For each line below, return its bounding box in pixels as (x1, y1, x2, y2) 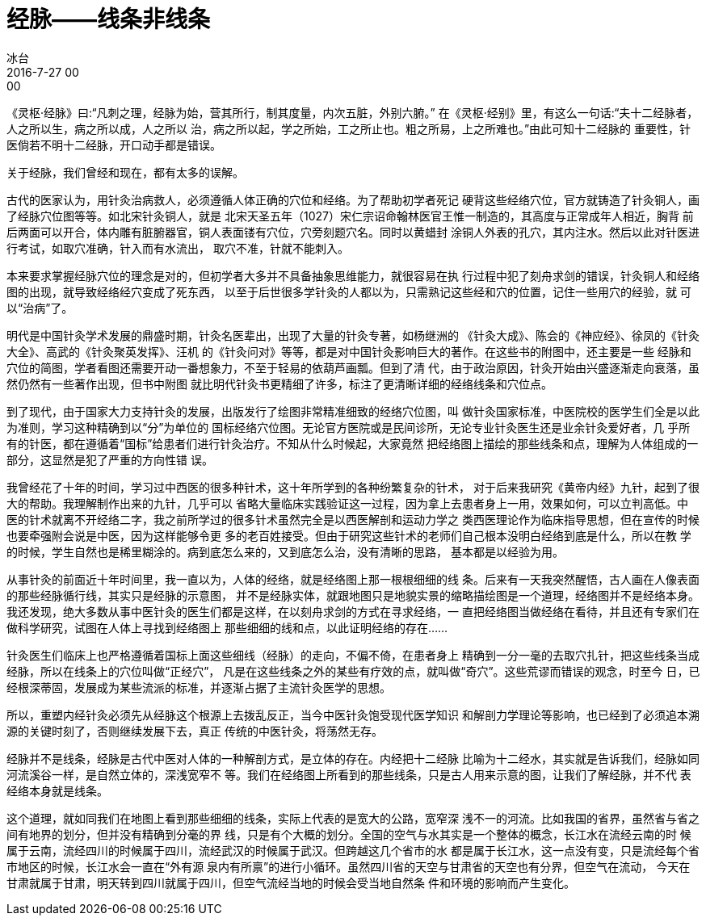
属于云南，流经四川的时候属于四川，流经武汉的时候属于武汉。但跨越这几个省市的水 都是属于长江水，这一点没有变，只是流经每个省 (6, 843, 700, 857)
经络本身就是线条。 (6, 783, 108, 798)
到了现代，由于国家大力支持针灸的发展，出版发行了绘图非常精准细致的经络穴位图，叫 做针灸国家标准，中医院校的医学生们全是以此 (6, 404, 700, 418)
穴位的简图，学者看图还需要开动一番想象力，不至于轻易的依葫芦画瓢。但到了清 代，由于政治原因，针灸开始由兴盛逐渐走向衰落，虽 (6, 360, 700, 375)
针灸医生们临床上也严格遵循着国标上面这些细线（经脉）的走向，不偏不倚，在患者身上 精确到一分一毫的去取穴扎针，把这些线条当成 (6, 647, 700, 662)
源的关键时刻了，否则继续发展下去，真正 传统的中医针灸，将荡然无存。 (6, 723, 383, 738)
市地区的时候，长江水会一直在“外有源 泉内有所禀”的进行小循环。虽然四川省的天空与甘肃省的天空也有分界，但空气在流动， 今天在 (6, 859, 691, 874)
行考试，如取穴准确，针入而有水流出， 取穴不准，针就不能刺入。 (6, 241, 349, 255)
